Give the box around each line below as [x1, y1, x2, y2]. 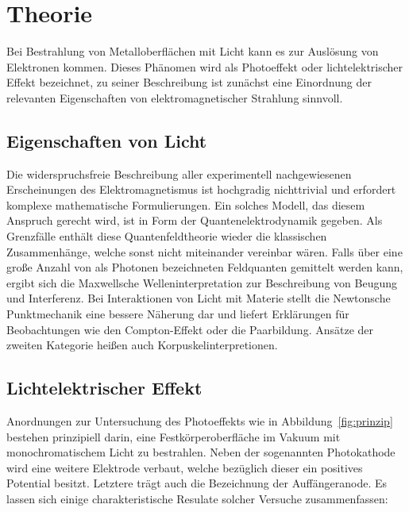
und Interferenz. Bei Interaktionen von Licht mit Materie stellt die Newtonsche [6, 290, 391, 306]
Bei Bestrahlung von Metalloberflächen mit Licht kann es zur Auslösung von [6, 43, 379, 60]
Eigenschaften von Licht [6, 128, 207, 152]
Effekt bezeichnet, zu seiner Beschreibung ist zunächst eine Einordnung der [6, 74, 372, 90]
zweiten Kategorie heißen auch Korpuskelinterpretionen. [6, 337, 278, 353]
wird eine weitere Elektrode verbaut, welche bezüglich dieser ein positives [6, 459, 363, 475]
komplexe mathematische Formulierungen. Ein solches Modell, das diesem [6, 196, 365, 213]
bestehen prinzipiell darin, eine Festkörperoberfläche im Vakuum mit [6, 428, 341, 445]
